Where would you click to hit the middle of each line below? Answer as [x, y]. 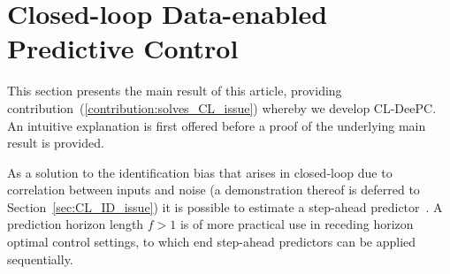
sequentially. [40, 259]
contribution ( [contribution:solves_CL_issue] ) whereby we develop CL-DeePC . [222, 107]
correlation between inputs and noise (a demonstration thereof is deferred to [214, 190]
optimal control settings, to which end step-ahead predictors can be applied [212, 242]
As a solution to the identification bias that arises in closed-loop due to [200, 172]
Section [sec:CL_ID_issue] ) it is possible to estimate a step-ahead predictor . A [225, 206]
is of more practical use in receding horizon [297, 224]
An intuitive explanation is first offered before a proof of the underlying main [217, 125]
